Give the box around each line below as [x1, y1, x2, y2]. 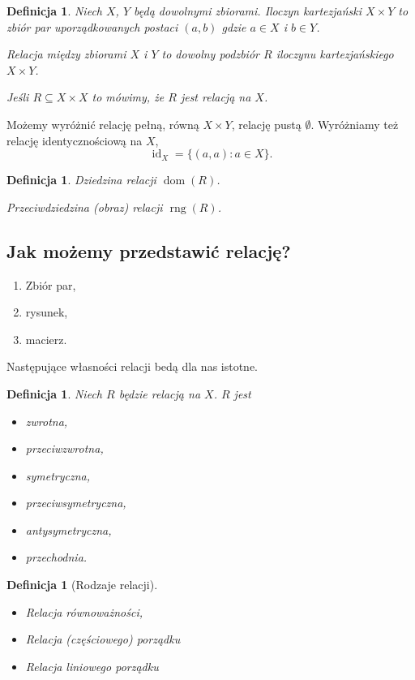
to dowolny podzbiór [161, 45, 259, 62]
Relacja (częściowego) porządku [25, 631, 181, 648]
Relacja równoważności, [25, 603, 143, 620]
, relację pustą [231, 115, 302, 132]
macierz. [25, 330, 67, 347]
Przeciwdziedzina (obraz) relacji [6, 198, 163, 215]
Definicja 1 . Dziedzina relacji [6, 171, 156, 188]
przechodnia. [25, 549, 88, 566]
